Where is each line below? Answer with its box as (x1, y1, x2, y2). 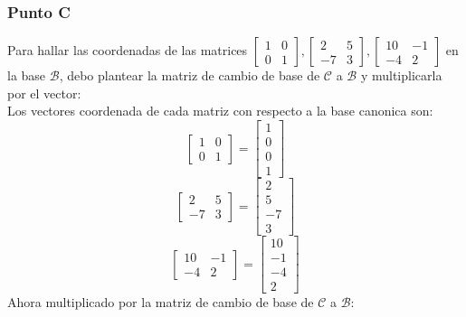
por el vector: (7, 83, 81, 102)
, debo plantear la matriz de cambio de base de (59, 66, 320, 85)
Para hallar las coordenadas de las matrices (7, 41, 248, 60)
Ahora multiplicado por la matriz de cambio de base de (7, 293, 314, 312)
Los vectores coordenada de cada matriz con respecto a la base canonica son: (7, 101, 433, 120)
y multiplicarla (360, 66, 442, 85)
